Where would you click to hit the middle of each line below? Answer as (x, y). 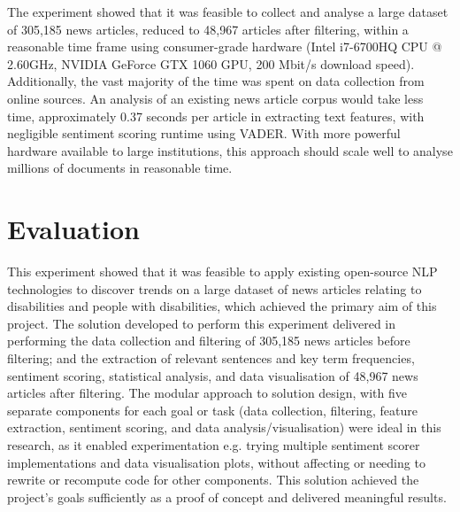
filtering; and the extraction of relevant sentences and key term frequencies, (211, 358)
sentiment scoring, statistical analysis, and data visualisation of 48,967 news (213, 375)
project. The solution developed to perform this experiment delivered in (202, 323)
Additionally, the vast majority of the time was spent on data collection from (216, 81)
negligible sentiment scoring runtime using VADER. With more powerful (204, 133)
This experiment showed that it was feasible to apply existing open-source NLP (222, 272)
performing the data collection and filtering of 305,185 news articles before (209, 341)
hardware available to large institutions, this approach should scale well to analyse (230, 150)
